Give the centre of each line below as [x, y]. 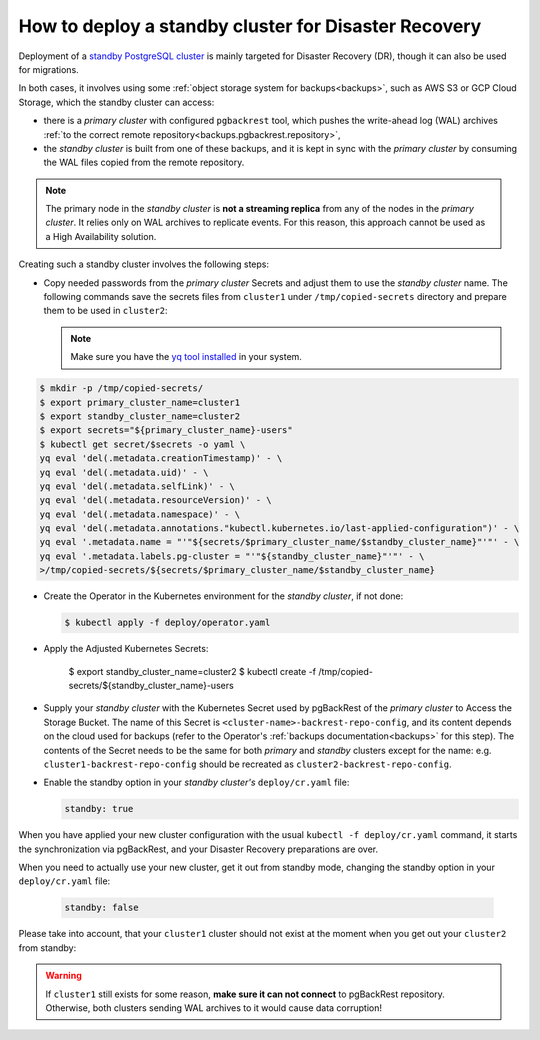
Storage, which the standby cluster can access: [116, 102]
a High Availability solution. [101, 236]
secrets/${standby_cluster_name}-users [151, 685]
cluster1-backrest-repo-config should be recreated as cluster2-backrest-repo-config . [247, 764]
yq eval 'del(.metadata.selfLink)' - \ [137, 486]
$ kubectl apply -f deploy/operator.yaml [167, 623]
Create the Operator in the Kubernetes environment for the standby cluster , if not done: [223, 596]
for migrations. [48, 69]
